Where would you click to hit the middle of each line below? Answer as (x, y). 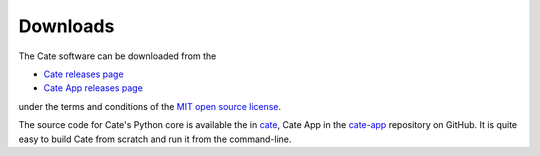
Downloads (66, 26)
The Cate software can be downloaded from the (117, 56)
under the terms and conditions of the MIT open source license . (150, 106)
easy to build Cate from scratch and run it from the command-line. (155, 139)
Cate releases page (83, 74)
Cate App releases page (93, 88)
